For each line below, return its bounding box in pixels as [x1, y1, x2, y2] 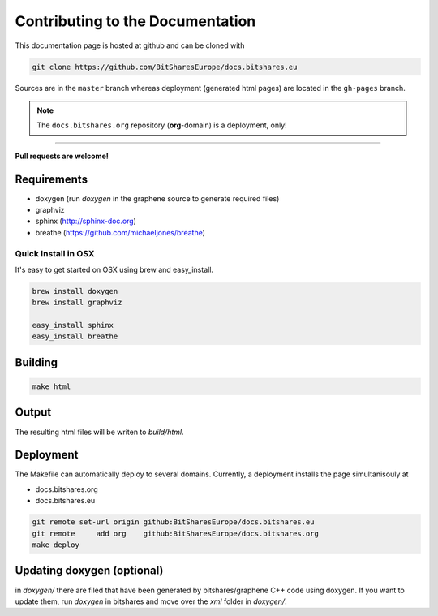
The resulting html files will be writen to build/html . [15, 427, 184, 437]
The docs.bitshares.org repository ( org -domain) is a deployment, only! [36, 120, 287, 130]
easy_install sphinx [32, 321, 114, 330]
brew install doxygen [32, 286, 118, 295]
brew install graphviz [32, 298, 122, 308]
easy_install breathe [32, 332, 118, 341]
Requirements [15, 172, 88, 186]
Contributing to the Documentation [15, 12, 256, 30]
